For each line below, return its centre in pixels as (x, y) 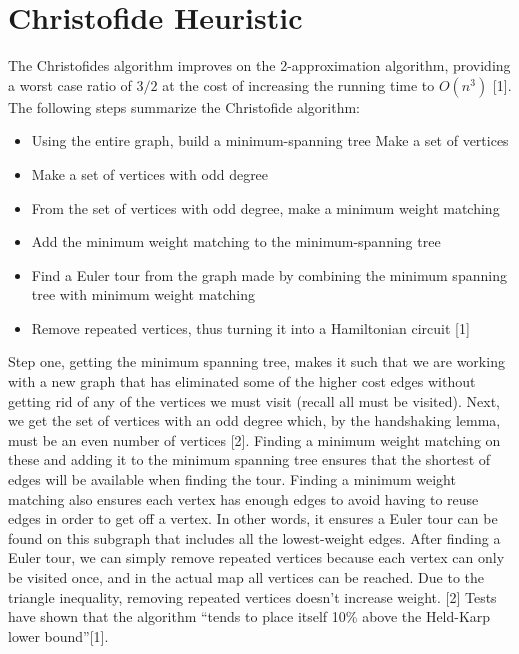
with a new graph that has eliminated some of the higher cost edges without (242, 381)
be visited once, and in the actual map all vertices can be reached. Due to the (246, 577)
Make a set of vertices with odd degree (150, 173)
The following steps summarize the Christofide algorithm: (184, 106)
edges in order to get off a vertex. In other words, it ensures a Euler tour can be (253, 518)
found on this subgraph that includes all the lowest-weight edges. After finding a (254, 537)
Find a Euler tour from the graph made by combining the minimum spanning (269, 274)
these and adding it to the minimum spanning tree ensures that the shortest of (249, 459)
